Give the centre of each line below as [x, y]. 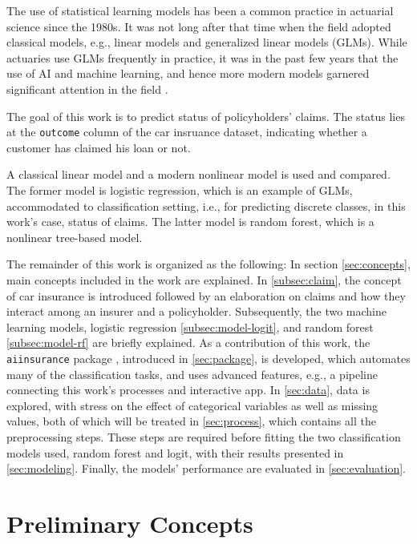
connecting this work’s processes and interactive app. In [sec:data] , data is [188, 390]
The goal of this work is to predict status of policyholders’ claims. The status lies [206, 116]
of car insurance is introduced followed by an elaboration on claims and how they [206, 295]
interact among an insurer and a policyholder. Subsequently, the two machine [197, 311]
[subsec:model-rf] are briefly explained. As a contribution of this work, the [188, 343]
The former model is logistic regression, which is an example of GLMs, [180, 190]
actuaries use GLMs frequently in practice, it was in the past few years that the [202, 57]
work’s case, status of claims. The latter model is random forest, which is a [190, 222]
